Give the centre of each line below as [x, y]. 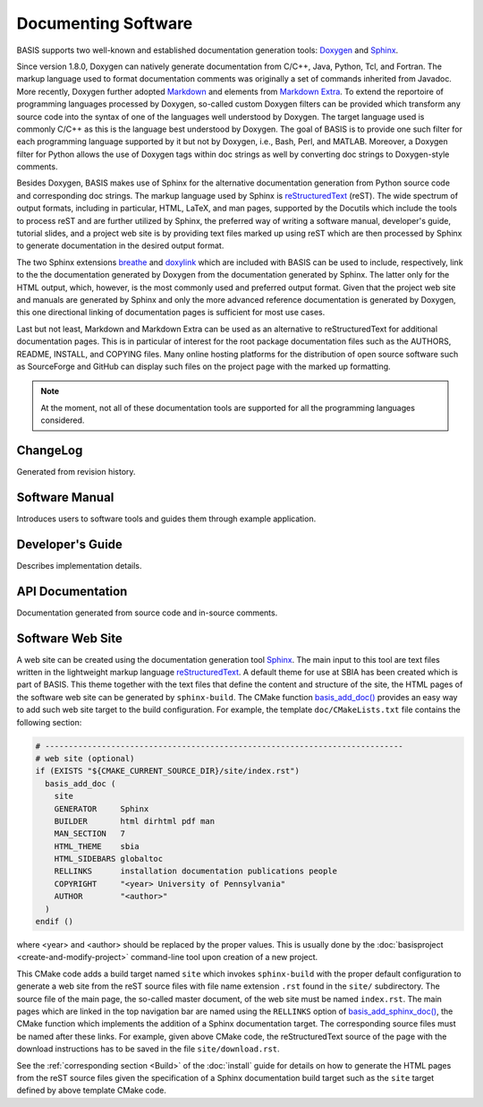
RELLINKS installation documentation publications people [196, 871]
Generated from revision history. [76, 472]
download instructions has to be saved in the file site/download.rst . [148, 1049]
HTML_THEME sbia [97, 846]
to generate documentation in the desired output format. [120, 245]
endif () [55, 922]
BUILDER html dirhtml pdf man [134, 821]
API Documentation [72, 591]
